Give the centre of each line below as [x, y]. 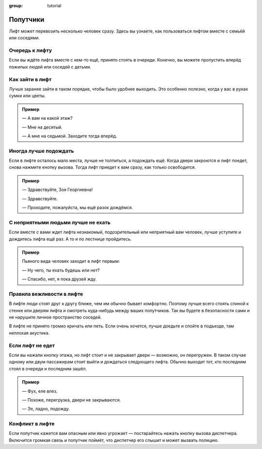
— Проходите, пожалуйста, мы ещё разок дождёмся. [77, 208]
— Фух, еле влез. [40, 391]
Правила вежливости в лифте [46, 294]
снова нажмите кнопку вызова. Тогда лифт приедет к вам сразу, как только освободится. [102, 167]
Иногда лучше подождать [41, 151]
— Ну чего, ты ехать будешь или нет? [61, 270]
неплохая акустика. [29, 333]
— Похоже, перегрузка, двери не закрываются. [72, 400]
